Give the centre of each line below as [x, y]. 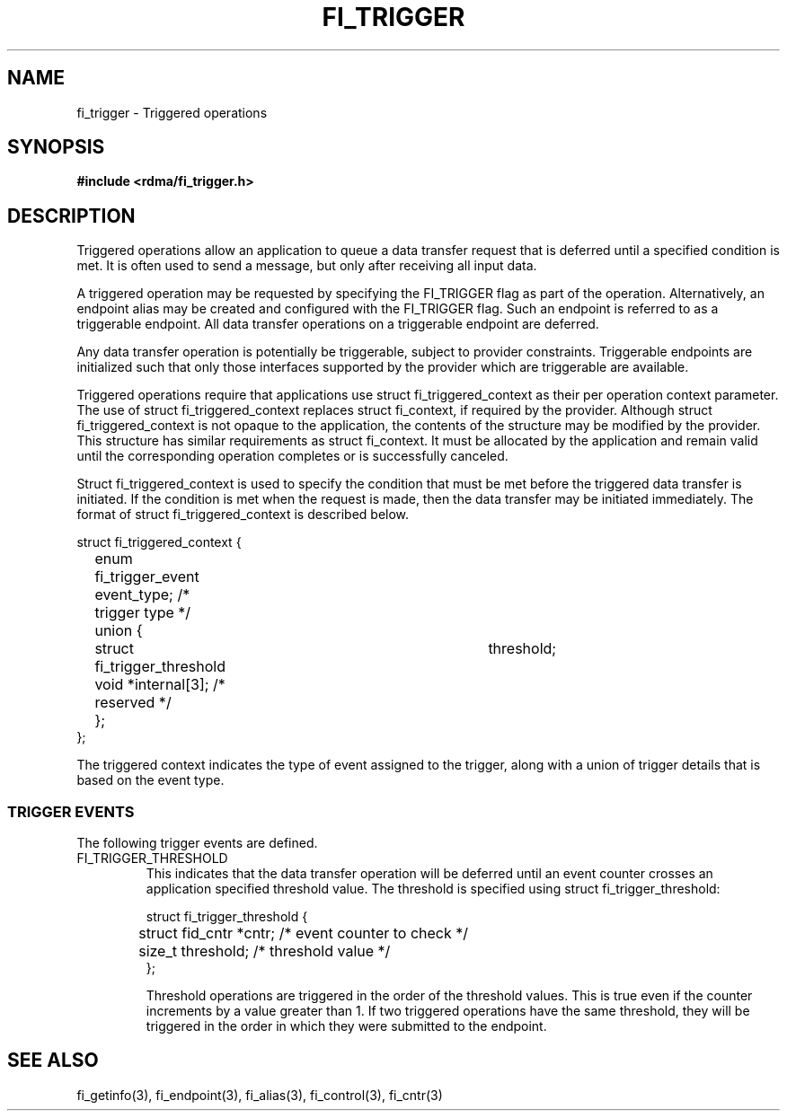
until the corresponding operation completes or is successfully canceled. [292, 456]
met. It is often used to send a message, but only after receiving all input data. [307, 266]
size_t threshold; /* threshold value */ [265, 951]
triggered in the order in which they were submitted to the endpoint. [346, 1026]
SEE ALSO [53, 1061]
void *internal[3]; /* [160, 685]
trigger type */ [143, 613]
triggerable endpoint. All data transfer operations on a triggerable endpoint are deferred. [338, 324]
